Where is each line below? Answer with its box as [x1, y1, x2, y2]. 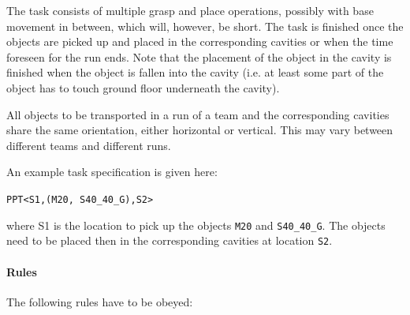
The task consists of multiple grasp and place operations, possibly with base [6, 2, 374, 18]
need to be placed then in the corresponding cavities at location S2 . [6, 232, 333, 249]
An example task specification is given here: [6, 163, 218, 180]
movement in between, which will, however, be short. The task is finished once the [6, 17, 404, 34]
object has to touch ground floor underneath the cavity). [6, 79, 280, 96]
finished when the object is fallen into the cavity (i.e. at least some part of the [6, 64, 384, 81]
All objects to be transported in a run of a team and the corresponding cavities [6, 106, 389, 122]
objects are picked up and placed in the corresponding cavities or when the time [6, 33, 393, 50]
